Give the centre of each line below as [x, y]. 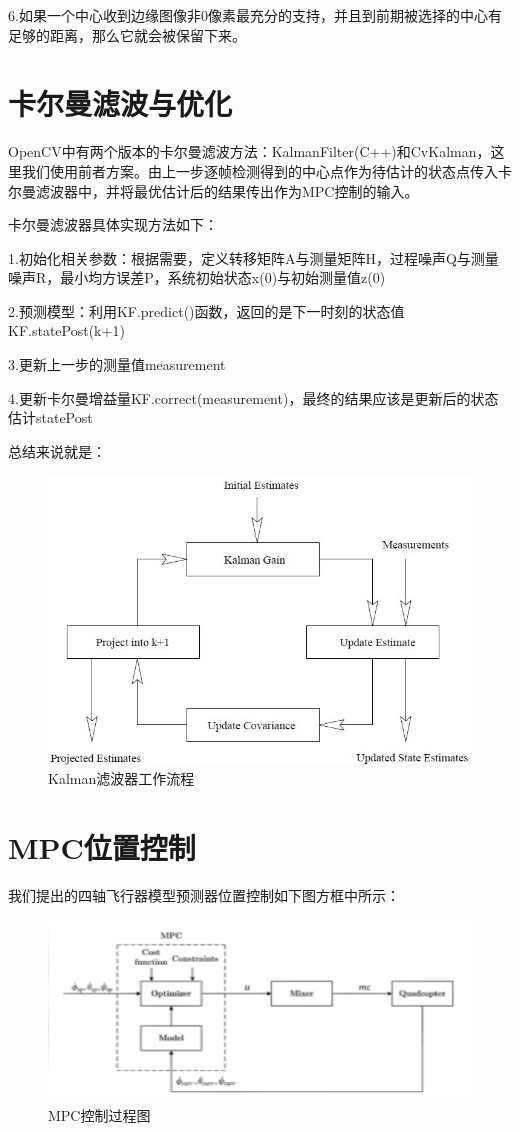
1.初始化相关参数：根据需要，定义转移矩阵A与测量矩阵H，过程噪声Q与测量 [253, 257]
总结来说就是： [57, 450]
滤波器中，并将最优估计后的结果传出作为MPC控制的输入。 [227, 190]
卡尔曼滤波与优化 [120, 103]
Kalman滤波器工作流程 [121, 778]
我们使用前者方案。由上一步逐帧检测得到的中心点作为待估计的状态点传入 [259, 170]
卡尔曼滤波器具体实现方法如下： [113, 224]
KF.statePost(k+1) [66, 330]
